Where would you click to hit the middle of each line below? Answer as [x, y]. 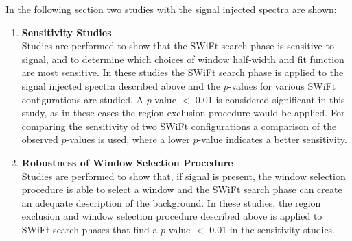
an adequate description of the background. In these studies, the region [171, 202]
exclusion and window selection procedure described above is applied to [172, 216]
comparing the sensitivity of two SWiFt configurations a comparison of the [179, 126]
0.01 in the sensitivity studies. [272, 229]
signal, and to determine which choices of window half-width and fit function [183, 59]
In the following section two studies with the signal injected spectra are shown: [171, 9]
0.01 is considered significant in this [270, 99]
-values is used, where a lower [128, 139]
